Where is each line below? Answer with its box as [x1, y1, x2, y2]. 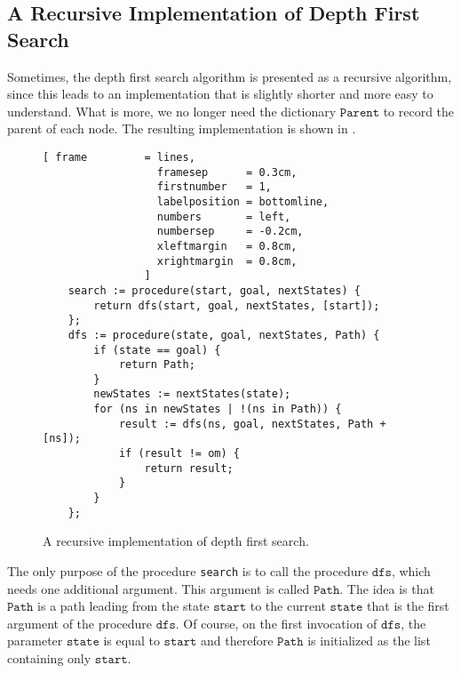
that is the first [367, 597, 449, 615]
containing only [7, 649, 91, 667]
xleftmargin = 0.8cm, [156, 239, 298, 252]
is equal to [103, 631, 160, 650]
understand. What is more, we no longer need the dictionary [7, 101, 337, 120]
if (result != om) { [118, 447, 240, 461]
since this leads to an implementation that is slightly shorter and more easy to [7, 84, 433, 103]
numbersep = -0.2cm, [156, 225, 304, 238]
